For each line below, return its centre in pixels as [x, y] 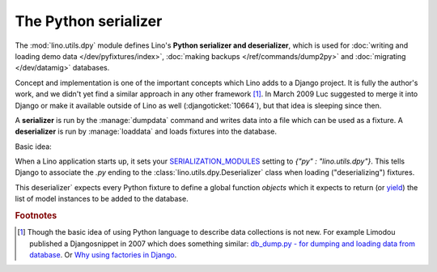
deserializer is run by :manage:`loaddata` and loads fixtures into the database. [146, 132]
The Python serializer [89, 21]
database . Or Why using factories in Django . [103, 255]
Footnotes [36, 216]
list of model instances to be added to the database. [102, 199]
